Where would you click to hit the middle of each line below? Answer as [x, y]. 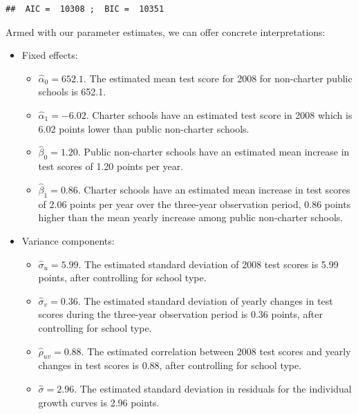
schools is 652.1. [72, 92]
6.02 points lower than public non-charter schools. [144, 128]
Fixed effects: [50, 55]
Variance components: [68, 240]
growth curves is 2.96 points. [99, 402]
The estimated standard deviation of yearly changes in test [208, 300]
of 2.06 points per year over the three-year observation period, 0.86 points [195, 204]
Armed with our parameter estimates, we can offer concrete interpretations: [166, 31]
